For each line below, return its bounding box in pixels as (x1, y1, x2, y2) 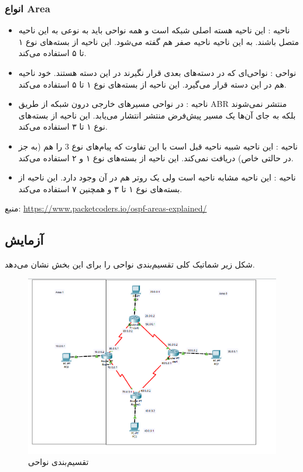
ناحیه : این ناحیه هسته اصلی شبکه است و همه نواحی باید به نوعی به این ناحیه (18, 24, 290, 36)
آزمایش (5, 231, 44, 249)
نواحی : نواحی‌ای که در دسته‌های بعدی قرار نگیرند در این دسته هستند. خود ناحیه (18, 67, 297, 78)
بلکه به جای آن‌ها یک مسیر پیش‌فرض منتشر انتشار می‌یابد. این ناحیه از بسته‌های (18, 109, 296, 121)
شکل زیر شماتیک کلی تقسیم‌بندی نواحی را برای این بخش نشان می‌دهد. (5, 258, 255, 270)
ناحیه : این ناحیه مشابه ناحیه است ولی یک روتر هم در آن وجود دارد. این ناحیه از (18, 171, 296, 183)
